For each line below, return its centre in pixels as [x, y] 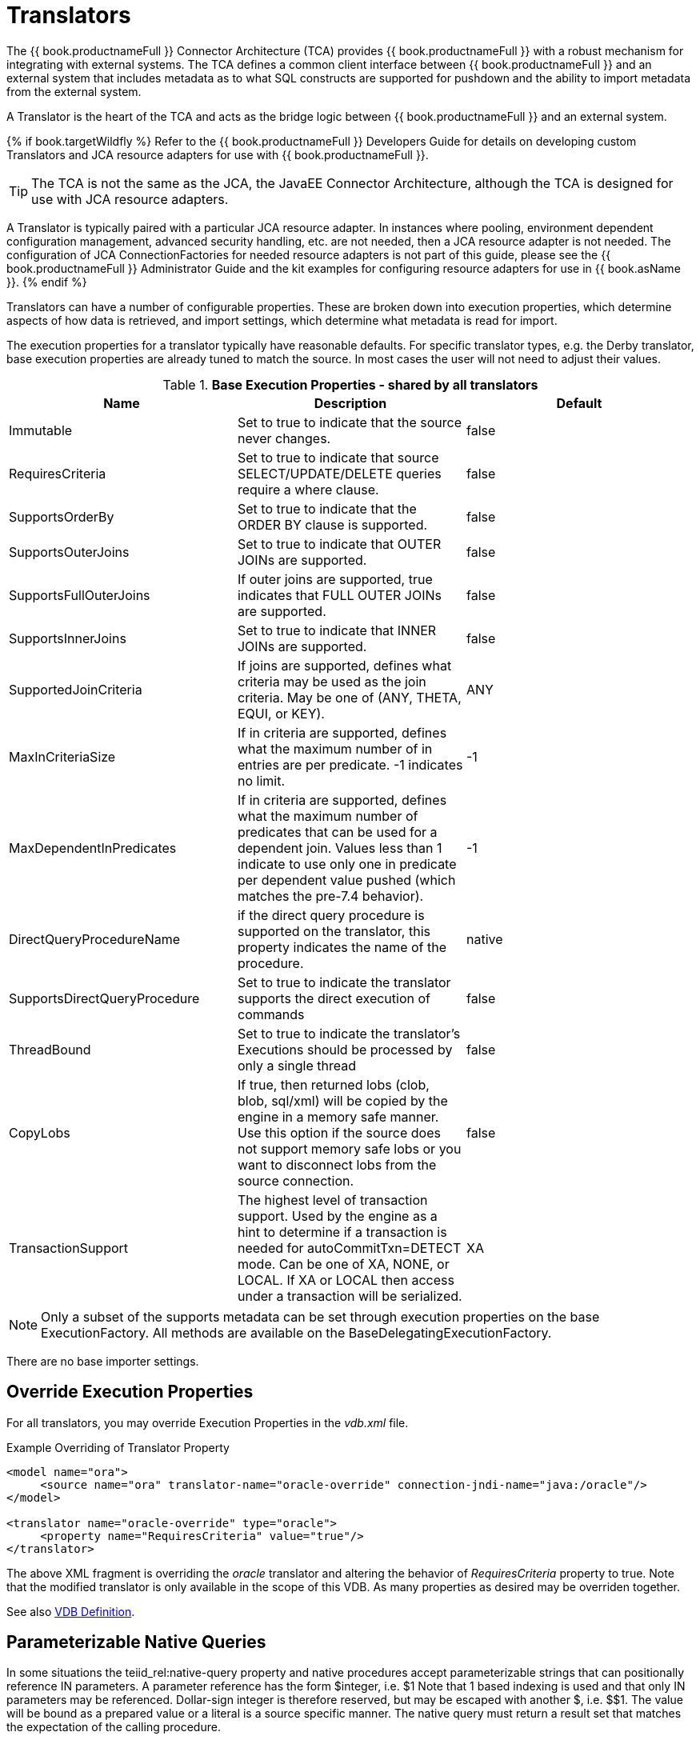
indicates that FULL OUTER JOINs [340, 595]
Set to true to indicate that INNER [337, 630]
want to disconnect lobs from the [337, 1164]
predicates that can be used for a [337, 832]
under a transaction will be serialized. [350, 1296]
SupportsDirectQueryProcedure [104, 998]
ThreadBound [50, 1049]
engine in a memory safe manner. [338, 1116]
